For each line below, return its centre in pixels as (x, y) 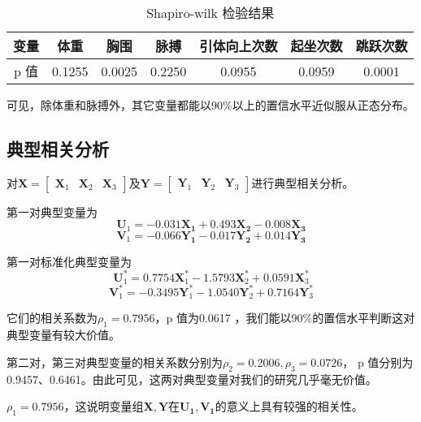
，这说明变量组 (104, 406)
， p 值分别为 (378, 362)
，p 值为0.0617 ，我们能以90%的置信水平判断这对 (285, 318)
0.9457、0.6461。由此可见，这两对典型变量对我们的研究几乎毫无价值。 (192, 379)
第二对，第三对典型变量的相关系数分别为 (115, 362)
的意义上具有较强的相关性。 (289, 406)
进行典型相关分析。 (303, 182)
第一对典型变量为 (52, 211)
